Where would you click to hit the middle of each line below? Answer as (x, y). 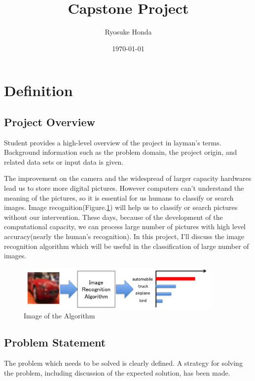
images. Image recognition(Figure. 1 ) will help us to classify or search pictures (121, 207)
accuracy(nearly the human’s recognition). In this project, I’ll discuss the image (124, 236)
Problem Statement (55, 342)
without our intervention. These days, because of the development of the (113, 217)
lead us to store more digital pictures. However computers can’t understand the (124, 188)
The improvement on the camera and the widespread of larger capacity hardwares (128, 178)
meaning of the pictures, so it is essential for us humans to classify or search (119, 197)
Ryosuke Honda (128, 32)
